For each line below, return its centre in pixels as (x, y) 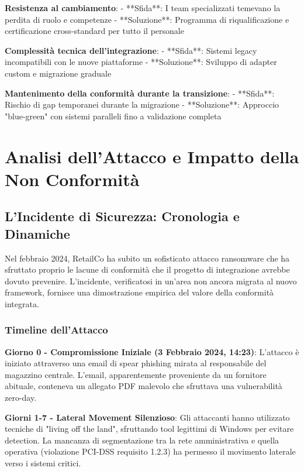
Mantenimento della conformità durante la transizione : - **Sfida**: (140, 93)
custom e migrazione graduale (58, 73)
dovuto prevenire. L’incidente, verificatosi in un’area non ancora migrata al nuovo (151, 281)
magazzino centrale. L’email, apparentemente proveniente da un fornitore (136, 374)
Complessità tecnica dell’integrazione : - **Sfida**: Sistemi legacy (131, 50)
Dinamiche (37, 233)
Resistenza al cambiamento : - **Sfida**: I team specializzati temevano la (143, 8)
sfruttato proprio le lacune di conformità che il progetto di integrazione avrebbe (147, 269)
